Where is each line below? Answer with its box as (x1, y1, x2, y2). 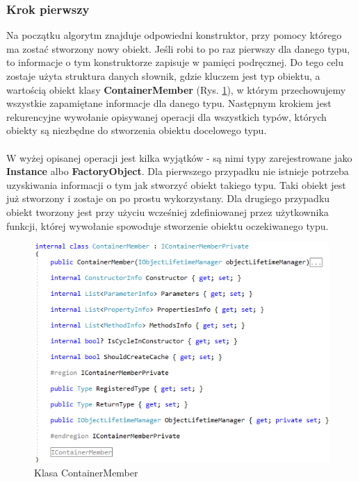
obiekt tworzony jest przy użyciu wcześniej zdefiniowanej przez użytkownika (6, 204, 329, 219)
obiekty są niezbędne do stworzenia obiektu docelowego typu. (6, 123, 267, 138)
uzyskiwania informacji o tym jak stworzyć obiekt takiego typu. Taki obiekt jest (6, 177, 346, 192)
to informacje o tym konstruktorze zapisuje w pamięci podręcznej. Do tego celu (6, 55, 344, 69)
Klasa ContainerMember (34, 465, 138, 480)
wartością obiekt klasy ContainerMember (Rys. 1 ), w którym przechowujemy (6, 82, 346, 97)
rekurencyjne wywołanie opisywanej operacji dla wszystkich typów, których (6, 109, 327, 124)
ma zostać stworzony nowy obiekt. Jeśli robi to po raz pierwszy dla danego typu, (6, 41, 350, 56)
